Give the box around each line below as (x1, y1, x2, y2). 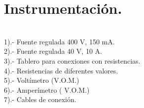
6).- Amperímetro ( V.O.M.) (4, 84, 90, 95)
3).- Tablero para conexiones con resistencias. (4, 55, 141, 66)
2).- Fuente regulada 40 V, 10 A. (4, 46, 102, 56)
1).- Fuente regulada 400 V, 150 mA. (4, 36, 115, 46)
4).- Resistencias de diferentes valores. (4, 65, 118, 75)
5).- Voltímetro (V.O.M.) (4, 75, 79, 85)
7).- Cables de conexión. (4, 94, 76, 105)
